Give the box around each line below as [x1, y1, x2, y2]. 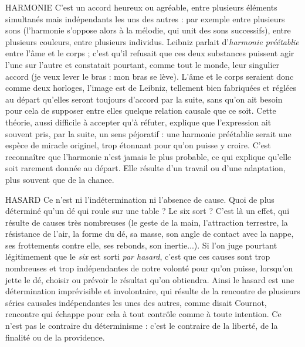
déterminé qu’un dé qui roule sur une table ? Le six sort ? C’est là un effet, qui [5, 205, 290, 217]
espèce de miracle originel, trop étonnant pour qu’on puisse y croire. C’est [5, 139, 271, 151]
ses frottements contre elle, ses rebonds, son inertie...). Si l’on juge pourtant [5, 239, 277, 251]
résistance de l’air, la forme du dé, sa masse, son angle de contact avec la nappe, [5, 227, 294, 240]
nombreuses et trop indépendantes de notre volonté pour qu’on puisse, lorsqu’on [5, 262, 293, 274]
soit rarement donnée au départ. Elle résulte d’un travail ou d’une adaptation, [5, 162, 286, 174]
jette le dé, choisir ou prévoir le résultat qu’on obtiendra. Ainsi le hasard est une [5, 273, 294, 285]
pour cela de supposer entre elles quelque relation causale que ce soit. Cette [5, 104, 276, 117]
